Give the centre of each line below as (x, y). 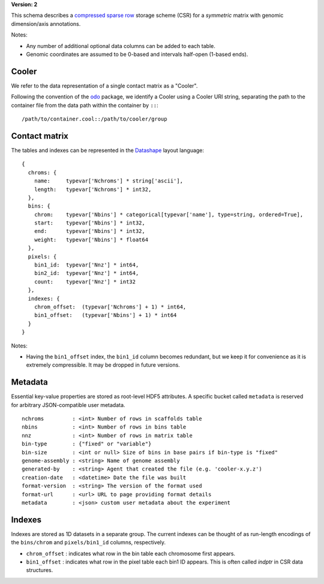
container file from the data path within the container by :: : (85, 105)
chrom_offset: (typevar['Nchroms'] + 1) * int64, (110, 307)
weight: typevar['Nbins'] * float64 (91, 239)
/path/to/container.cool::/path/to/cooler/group (94, 119)
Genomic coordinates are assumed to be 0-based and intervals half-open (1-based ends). (137, 54)
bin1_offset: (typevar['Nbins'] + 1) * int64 (105, 315)
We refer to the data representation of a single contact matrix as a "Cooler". (104, 86)
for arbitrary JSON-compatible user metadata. (68, 405)
